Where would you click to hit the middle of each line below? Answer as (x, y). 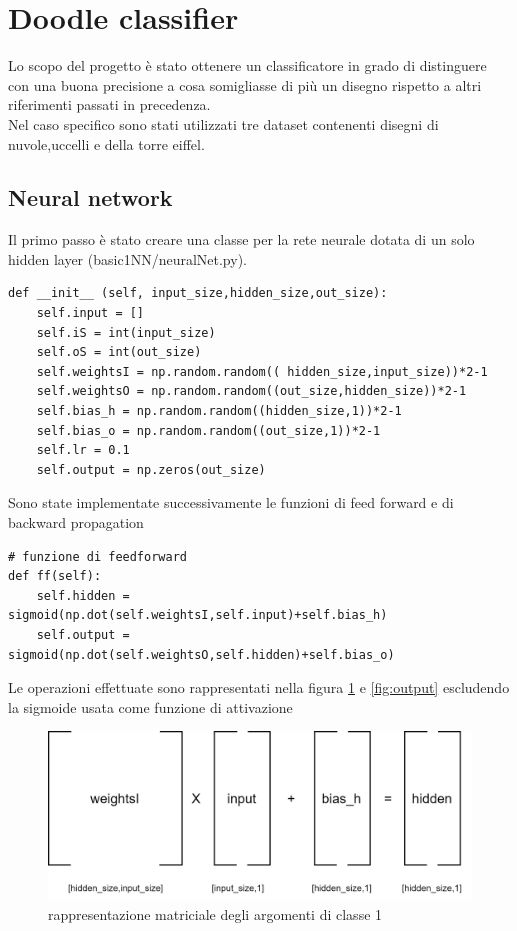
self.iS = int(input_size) (126, 332)
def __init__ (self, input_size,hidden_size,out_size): (198, 293)
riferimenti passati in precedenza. (109, 104)
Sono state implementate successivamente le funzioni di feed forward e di (231, 502)
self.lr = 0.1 (83, 450)
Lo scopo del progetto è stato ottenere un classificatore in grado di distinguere (247, 65)
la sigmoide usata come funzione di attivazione (150, 706)
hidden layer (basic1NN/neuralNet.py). (127, 258)
